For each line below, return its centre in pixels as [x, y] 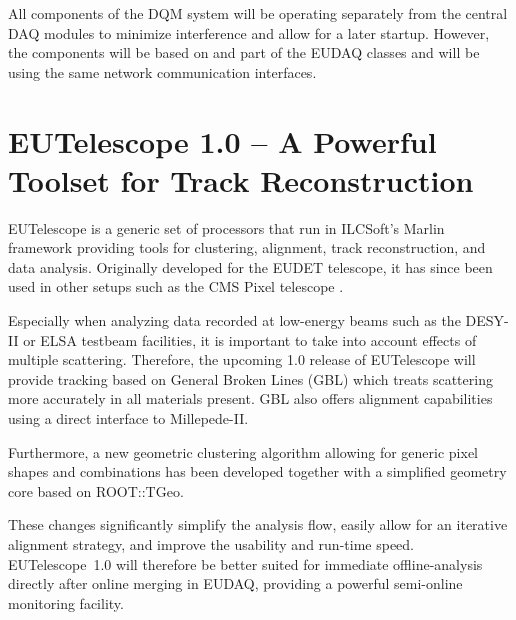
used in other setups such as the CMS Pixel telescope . [176, 286]
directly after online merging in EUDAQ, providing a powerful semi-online [235, 583]
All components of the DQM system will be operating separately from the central [258, 13]
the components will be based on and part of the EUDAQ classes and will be [244, 52]
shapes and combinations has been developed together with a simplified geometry [257, 471]
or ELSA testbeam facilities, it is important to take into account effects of [250, 339]
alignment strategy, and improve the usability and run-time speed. [211, 544]
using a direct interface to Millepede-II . [128, 418]
